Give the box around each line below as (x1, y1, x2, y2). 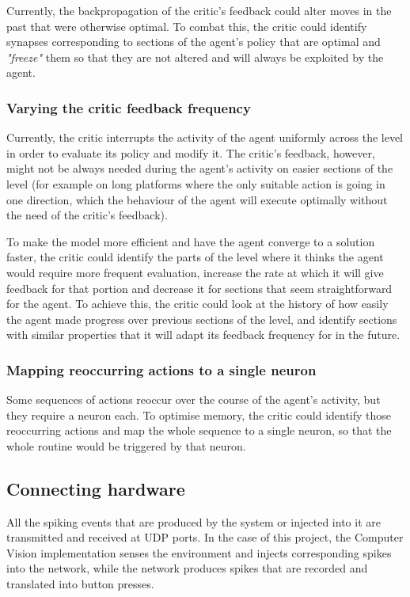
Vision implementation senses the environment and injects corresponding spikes (6, 544, 392, 561)
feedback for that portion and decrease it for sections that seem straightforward (6, 279, 393, 296)
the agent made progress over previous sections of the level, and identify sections (6, 310, 397, 327)
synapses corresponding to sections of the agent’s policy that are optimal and (6, 33, 381, 50)
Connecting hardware (6, 476, 185, 500)
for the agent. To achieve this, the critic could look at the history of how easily (6, 295, 389, 312)
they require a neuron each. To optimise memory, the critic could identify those (6, 406, 392, 423)
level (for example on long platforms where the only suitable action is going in (6, 175, 385, 192)
